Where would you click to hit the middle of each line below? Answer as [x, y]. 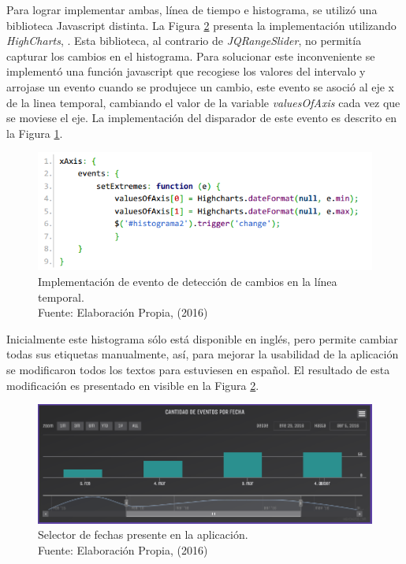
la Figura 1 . [35, 133]
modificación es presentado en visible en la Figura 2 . [133, 385]
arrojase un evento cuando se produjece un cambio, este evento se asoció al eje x [200, 86]
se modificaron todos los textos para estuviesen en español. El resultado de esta [198, 369]
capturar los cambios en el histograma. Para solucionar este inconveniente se [191, 56]
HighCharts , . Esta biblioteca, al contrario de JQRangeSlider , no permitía [184, 41]
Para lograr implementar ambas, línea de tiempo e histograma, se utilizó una [192, 9]
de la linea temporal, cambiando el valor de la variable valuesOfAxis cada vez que [203, 102]
